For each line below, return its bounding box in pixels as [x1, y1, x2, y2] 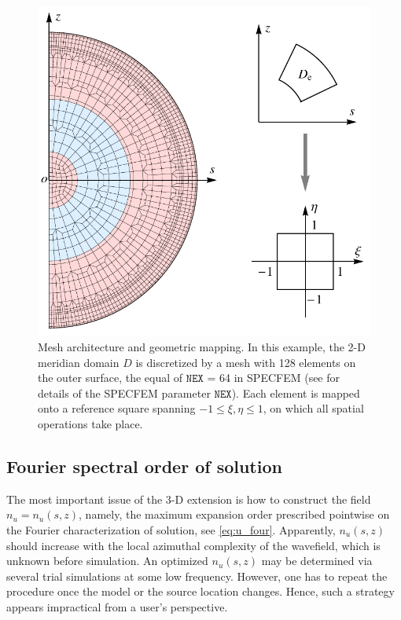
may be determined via [261, 552, 373, 569]
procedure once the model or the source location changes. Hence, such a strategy [6, 583, 395, 600]
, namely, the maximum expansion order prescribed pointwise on [79, 506, 390, 523]
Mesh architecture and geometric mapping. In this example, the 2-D [38, 339, 366, 355]
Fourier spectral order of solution [6, 454, 282, 479]
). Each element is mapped [231, 384, 360, 401]
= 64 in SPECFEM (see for [207, 369, 340, 386]
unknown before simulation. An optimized [6, 552, 208, 569]
